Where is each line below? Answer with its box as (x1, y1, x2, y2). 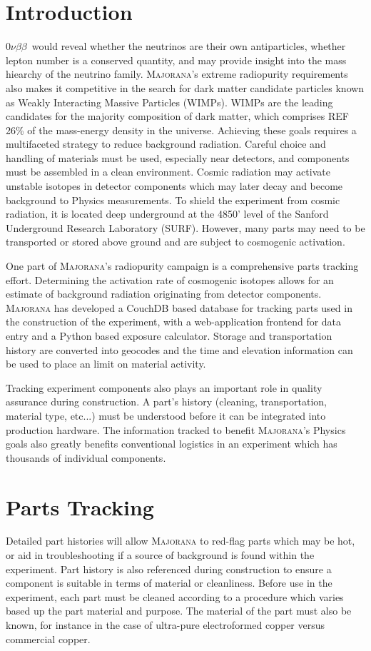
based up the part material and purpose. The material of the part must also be (6, 603, 352, 618)
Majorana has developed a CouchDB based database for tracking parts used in (6, 300, 352, 315)
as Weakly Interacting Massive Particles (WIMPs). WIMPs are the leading (6, 94, 333, 109)
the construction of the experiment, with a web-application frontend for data (6, 314, 342, 329)
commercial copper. (6, 631, 91, 646)
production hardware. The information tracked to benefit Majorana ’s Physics (6, 422, 346, 437)
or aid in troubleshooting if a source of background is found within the (6, 547, 315, 562)
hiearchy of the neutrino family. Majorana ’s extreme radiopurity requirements (6, 66, 348, 81)
